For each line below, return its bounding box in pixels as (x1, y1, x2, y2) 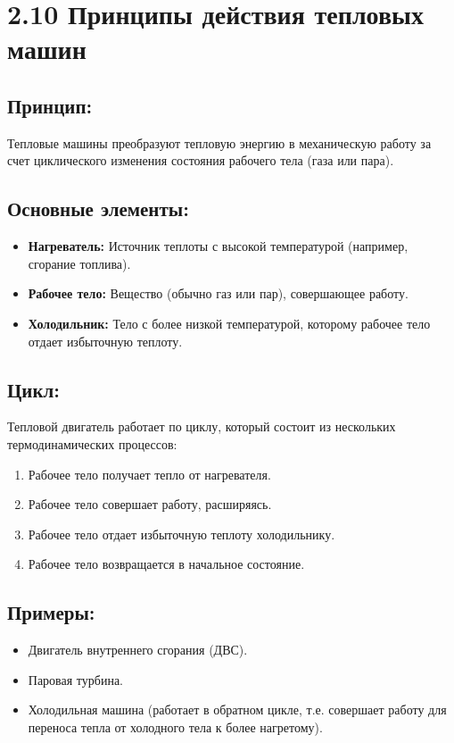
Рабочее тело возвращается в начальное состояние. (28, 555, 305, 573)
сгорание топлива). (28, 254, 131, 272)
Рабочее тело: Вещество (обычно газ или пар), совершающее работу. (28, 284, 409, 303)
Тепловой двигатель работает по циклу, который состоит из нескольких (7, 417, 396, 436)
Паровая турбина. (28, 670, 124, 689)
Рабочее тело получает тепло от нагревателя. (28, 464, 271, 483)
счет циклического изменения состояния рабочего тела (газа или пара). (7, 151, 394, 170)
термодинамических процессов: (7, 434, 177, 453)
